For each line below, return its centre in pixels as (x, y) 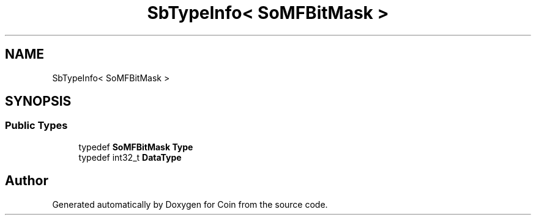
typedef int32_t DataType (130, 157)
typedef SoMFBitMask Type (136, 147)
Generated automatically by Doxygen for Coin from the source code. (190, 204)
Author (27, 181)
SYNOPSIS (38, 101)
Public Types (36, 126)
